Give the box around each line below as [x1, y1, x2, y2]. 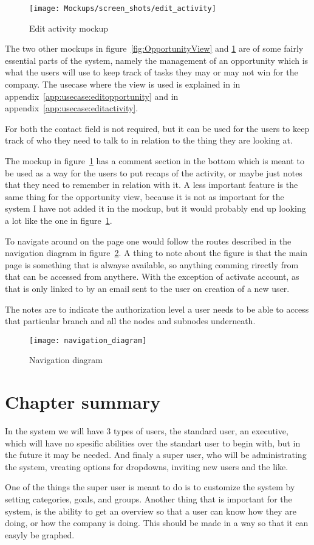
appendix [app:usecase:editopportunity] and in [5, 89, 179, 102]
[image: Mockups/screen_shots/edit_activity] [29, 4, 216, 13]
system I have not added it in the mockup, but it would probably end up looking [5, 202, 306, 215]
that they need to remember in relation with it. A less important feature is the [5, 178, 298, 191]
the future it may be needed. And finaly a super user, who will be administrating [5, 448, 307, 461]
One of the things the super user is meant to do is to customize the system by [5, 481, 295, 493]
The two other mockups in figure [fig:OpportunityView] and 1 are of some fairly [5, 42, 304, 55]
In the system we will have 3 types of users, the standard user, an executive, [5, 425, 288, 437]
